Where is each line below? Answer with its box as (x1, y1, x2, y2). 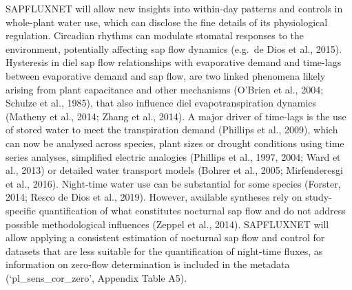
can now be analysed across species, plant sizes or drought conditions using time (6, 135, 344, 150)
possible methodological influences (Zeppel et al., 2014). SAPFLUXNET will (6, 216, 329, 231)
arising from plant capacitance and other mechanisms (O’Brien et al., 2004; (6, 82, 324, 96)
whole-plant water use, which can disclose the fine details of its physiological (6, 14, 328, 29)
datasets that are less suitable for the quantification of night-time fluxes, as (6, 243, 323, 258)
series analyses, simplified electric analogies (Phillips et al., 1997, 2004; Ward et (6, 149, 341, 164)
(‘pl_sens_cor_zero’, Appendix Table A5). (6, 270, 187, 285)
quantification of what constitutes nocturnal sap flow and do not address (39, 203, 346, 217)
